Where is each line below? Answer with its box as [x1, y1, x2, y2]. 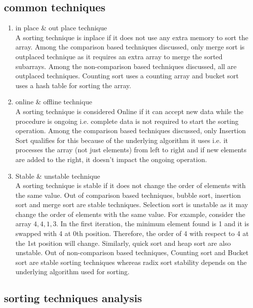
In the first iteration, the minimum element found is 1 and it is [60, 218, 250, 229]
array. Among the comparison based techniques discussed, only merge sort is [15, 42, 245, 52]
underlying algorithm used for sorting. [15, 266, 130, 277]
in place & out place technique [15, 23, 107, 33]
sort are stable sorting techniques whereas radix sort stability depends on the [15, 257, 247, 267]
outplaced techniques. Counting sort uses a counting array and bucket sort [15, 71, 239, 81]
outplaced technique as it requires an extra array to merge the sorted [15, 51, 223, 61]
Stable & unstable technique [15, 170, 100, 181]
